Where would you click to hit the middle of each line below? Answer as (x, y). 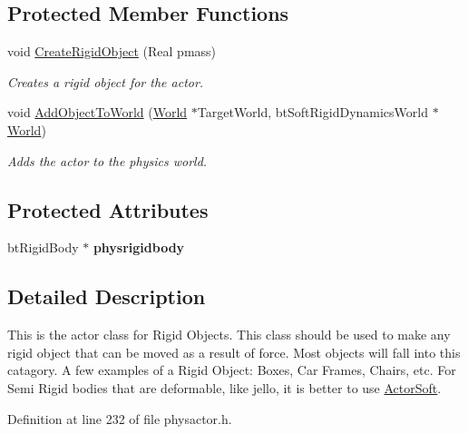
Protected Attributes (108, 209)
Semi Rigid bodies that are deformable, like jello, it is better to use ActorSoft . (224, 387)
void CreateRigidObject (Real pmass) (112, 51)
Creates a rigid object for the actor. (106, 81)
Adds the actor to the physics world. (107, 160)
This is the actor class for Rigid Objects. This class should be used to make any (229, 335)
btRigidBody (43, 247)
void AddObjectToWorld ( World (97, 112)
